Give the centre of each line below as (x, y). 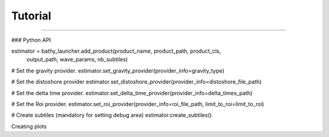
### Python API (31, 40)
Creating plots (29, 126)
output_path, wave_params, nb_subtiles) (77, 59)
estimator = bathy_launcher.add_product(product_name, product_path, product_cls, (116, 51)
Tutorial (31, 16)
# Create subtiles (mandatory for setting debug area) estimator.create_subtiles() (111, 115)
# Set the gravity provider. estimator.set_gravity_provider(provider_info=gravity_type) (118, 70)
